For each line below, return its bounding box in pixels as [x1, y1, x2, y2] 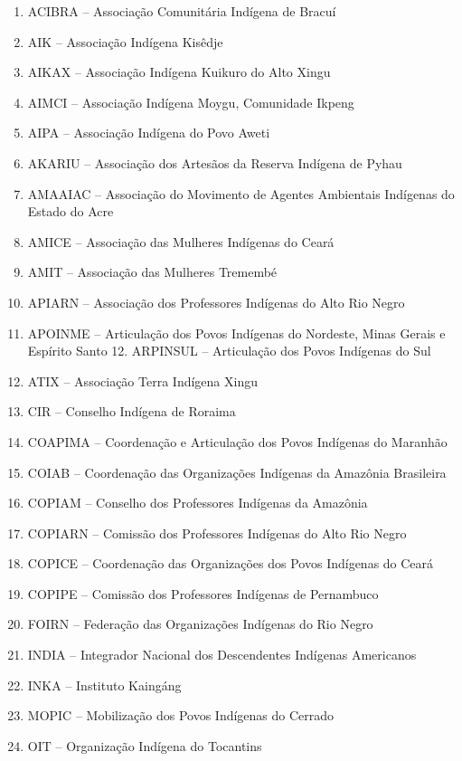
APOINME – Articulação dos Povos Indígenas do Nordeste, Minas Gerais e [27, 323, 446, 342]
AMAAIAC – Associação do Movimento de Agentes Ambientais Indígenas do [27, 184, 455, 203]
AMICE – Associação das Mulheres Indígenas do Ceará [27, 232, 335, 251]
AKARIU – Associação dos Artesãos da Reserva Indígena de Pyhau [27, 153, 402, 172]
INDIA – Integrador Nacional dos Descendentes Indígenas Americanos [27, 645, 417, 664]
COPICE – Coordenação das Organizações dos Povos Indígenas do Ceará [27, 554, 434, 573]
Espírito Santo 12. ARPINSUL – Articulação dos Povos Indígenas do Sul [27, 341, 431, 360]
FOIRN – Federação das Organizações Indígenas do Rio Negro [27, 614, 373, 633]
